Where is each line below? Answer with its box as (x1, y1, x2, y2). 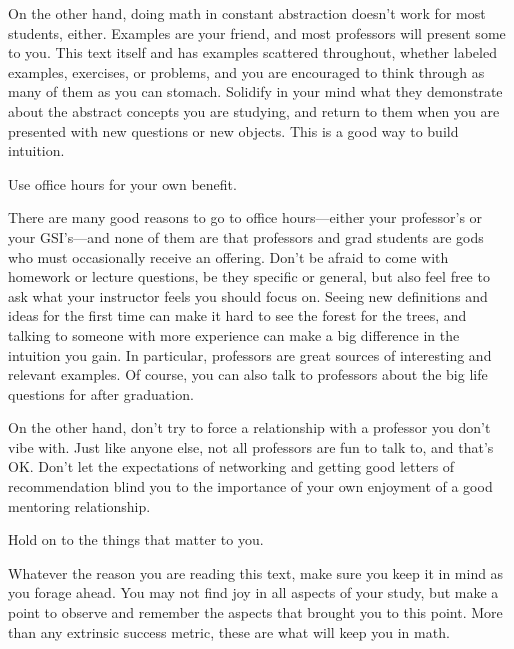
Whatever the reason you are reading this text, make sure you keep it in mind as (8, 562, 504, 583)
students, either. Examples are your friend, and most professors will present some (8, 22, 506, 43)
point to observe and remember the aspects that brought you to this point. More (8, 602, 503, 623)
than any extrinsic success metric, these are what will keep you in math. (8, 621, 450, 642)
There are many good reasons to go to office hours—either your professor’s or (8, 207, 483, 228)
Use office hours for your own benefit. (8, 173, 237, 194)
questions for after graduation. (8, 383, 194, 404)
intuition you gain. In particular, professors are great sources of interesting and (8, 344, 492, 365)
